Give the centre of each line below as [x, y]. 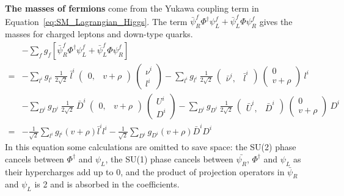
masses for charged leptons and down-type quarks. [99, 34]
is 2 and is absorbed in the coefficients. [107, 184]
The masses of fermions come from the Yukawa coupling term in [132, 8]
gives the [276, 21]
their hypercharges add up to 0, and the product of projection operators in [145, 171]
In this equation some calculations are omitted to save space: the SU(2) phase [151, 147]
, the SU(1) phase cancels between [169, 158]
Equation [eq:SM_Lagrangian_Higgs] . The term [96, 21]
